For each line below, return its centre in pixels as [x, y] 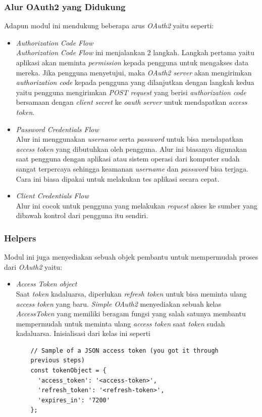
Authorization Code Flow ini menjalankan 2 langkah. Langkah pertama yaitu [135, 52]
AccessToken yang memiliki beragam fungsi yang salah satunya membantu [131, 314]
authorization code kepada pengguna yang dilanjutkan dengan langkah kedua [135, 82]
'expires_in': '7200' [74, 400]
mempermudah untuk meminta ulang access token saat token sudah [120, 323]
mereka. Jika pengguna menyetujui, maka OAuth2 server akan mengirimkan [134, 72]
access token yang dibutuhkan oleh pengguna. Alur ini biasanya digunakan [132, 149]
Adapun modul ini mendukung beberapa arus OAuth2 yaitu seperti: [109, 26]
